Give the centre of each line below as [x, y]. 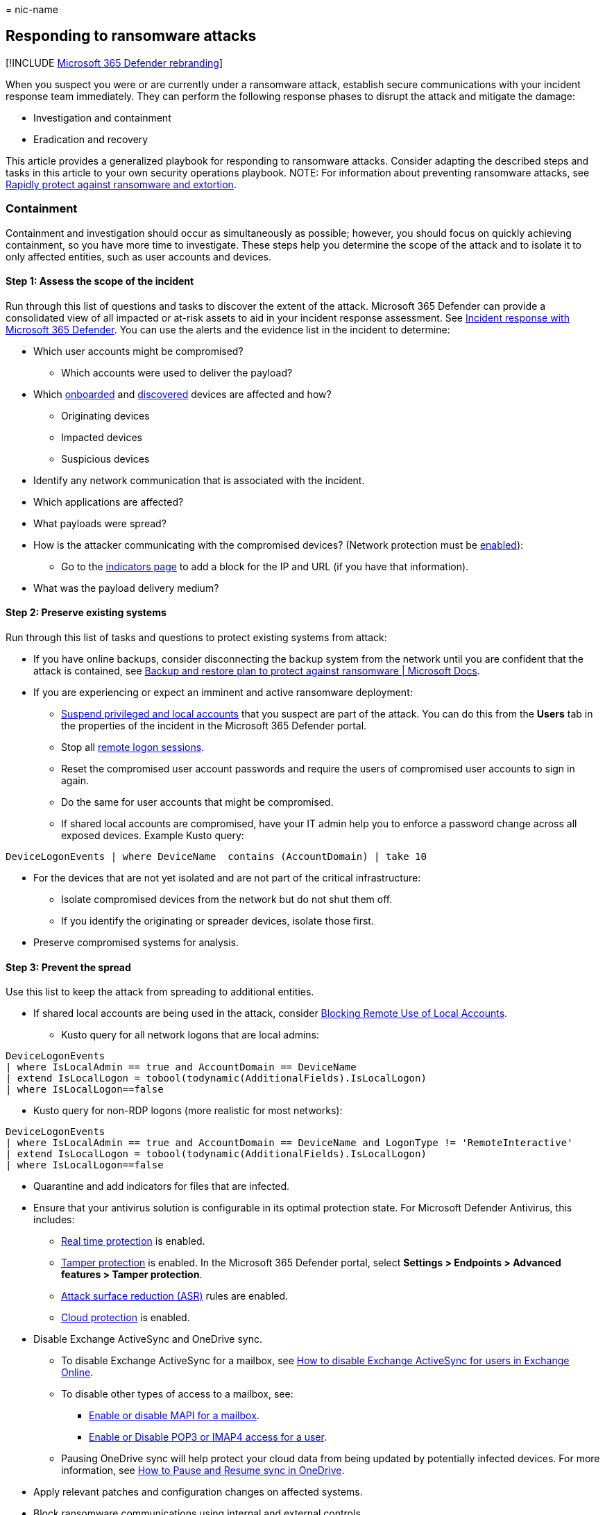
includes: [54, 1220]
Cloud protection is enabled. [126, 1318]
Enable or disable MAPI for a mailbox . [174, 1416]
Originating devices [105, 415]
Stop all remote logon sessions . [133, 747]
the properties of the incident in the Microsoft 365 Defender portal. [214, 726]
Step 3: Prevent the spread [68, 967]
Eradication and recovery [91, 139]
